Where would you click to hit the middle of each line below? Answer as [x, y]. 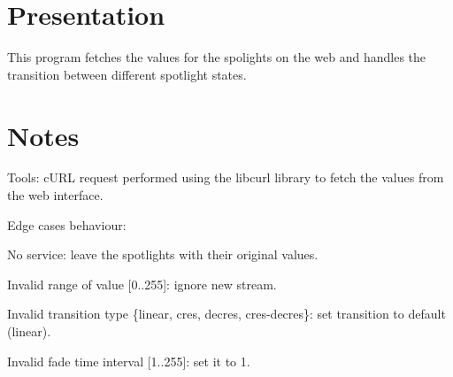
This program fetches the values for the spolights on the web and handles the [217, 57]
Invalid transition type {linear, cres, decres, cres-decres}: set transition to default [226, 314]
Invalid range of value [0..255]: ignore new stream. [142, 284]
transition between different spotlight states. [127, 74]
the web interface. [55, 195]
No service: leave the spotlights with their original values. [163, 254]
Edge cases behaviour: [67, 224]
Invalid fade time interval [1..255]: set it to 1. [129, 361]
